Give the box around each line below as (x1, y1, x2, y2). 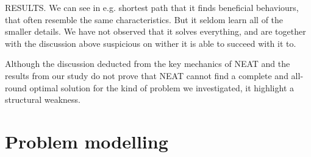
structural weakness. (5, 93, 80, 106)
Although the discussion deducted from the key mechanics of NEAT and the (5, 57, 290, 70)
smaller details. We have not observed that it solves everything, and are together (5, 25, 306, 38)
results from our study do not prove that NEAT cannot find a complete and (5, 69, 288, 82)
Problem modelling (5, 128, 168, 153)
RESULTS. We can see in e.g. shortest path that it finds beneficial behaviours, (5, 1, 299, 13)
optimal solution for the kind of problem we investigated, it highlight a (29, 81, 294, 94)
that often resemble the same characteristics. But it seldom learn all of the (5, 13, 284, 26)
